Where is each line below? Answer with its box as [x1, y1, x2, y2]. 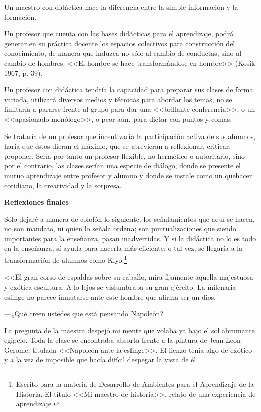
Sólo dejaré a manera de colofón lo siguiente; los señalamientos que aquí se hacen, [4, 213, 255, 224]
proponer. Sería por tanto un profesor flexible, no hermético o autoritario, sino [4, 150, 245, 161]
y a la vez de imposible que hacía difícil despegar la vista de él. [4, 354, 198, 365]
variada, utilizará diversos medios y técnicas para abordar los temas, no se [4, 94, 232, 104]
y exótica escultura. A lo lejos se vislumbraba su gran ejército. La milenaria [4, 281, 236, 292]
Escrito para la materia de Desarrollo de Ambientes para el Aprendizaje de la [16, 379, 254, 389]
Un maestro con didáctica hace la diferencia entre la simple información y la [4, 2, 238, 12]
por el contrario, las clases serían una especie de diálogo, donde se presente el [4, 160, 241, 171]
